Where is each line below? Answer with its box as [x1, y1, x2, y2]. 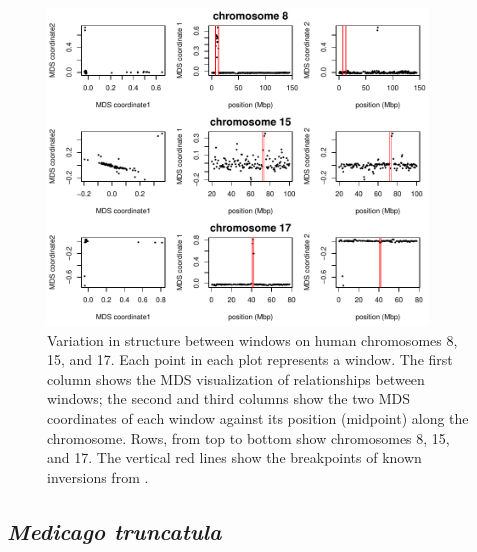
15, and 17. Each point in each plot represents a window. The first [47, 349, 453, 370]
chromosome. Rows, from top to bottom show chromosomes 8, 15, [47, 427, 450, 448]
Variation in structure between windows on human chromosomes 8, [47, 329, 458, 350]
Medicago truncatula [7, 515, 222, 546]
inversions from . [47, 466, 149, 487]
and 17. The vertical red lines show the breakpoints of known [47, 447, 422, 468]
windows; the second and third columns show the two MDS [47, 388, 410, 409]
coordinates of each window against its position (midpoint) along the [47, 407, 469, 428]
